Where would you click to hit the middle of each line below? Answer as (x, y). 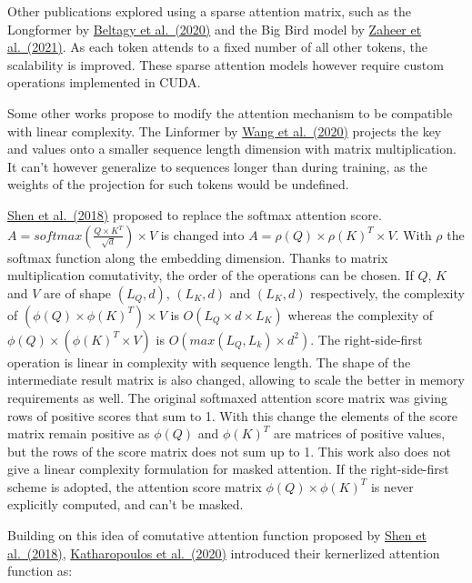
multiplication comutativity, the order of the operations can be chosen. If (211, 275)
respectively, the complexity (387, 292)
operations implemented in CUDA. (104, 82)
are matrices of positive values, (359, 433)
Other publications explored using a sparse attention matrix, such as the (209, 11)
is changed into (202, 234)
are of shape (78, 292)
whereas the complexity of (361, 314)
